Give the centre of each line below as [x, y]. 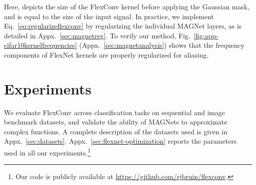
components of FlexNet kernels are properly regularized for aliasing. [106, 54]
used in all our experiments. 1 [48, 152]
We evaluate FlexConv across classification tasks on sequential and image [114, 112]
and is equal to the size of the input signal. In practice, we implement [109, 16]
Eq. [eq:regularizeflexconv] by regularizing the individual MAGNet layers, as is [123, 26]
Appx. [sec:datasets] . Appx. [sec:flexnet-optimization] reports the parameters [120, 141]
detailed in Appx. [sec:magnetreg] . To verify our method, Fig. [97, 35]
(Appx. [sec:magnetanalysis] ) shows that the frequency [162, 45]
